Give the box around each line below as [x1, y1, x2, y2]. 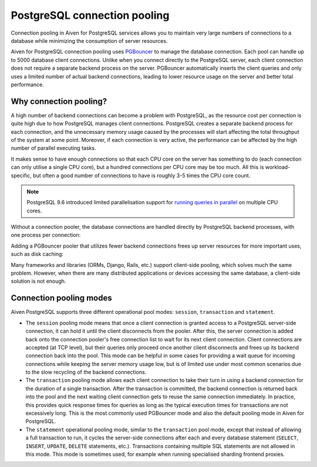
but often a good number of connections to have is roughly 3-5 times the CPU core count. [33, 172, 251, 179]
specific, [11, 172, 32, 179]
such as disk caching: [11, 251, 64, 258]
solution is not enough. [11, 278, 66, 285]
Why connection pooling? [11, 96, 107, 106]
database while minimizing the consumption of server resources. [11, 37, 168, 44]
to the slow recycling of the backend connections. [25, 368, 147, 375]
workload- [265, 164, 291, 171]
